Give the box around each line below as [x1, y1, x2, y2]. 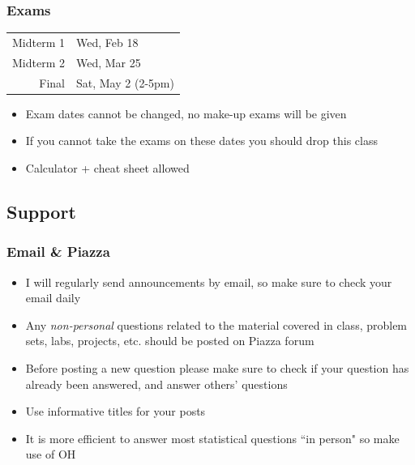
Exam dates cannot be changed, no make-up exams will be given [25, 105, 347, 122]
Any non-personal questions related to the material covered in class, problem [25, 316, 408, 333]
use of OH [25, 446, 76, 463]
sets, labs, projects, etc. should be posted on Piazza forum [25, 332, 314, 349]
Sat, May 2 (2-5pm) [76, 74, 174, 91]
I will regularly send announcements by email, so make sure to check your [25, 273, 392, 290]
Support [6, 198, 76, 224]
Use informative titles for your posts [25, 403, 206, 420]
